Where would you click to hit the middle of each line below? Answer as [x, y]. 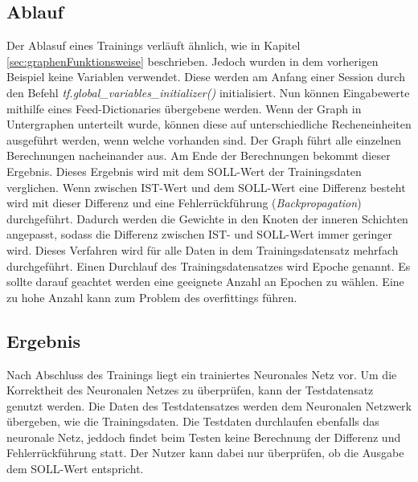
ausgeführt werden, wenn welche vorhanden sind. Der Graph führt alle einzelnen [204, 139]
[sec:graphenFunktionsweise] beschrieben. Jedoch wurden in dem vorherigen [193, 61]
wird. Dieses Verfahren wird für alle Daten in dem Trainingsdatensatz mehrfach [203, 249]
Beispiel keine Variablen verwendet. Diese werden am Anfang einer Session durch [206, 77]
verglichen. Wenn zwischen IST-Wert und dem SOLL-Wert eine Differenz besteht [206, 187]
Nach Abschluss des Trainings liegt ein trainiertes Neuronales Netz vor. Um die [202, 374]
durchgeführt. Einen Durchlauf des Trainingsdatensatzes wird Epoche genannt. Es [209, 266]
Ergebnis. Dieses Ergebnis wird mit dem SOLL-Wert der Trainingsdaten [184, 171]
